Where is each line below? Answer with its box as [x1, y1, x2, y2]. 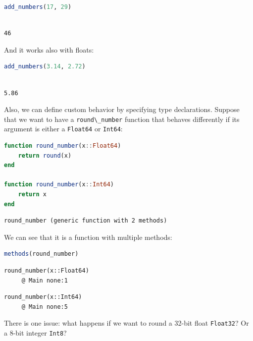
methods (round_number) [4, 250, 79, 258]
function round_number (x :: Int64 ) [4, 181, 114, 188]
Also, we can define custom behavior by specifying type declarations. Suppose [4, 104, 240, 114]
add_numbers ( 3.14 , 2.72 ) [4, 63, 86, 70]
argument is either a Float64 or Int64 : [4, 123, 123, 134]
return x [18, 191, 47, 198]
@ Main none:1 [21, 277, 68, 284]
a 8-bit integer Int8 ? [4, 328, 67, 338]
